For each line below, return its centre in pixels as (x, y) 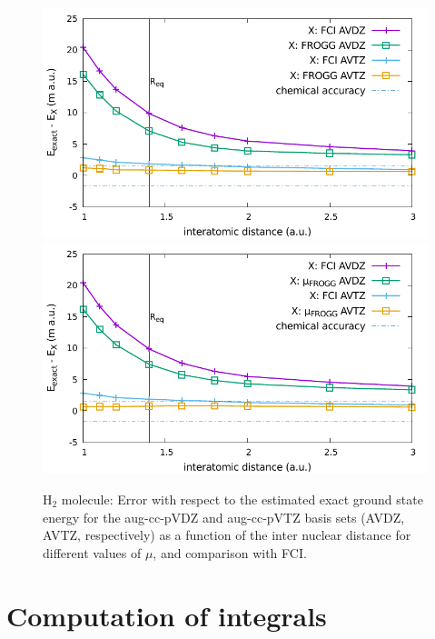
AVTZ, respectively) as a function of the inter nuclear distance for (227, 535)
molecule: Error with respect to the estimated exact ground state (242, 499)
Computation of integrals (167, 615)
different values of (92, 552)
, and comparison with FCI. (230, 552)
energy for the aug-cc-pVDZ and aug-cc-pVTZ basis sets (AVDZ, (224, 517)
